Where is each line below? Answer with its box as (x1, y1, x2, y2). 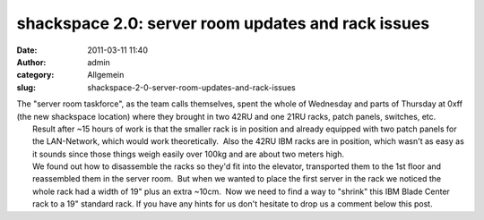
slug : (16, 81, 36, 93)
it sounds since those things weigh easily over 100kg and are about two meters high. (32, 148, 345, 159)
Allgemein (87, 70, 125, 80)
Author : (16, 56, 47, 67)
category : (16, 70, 55, 80)
